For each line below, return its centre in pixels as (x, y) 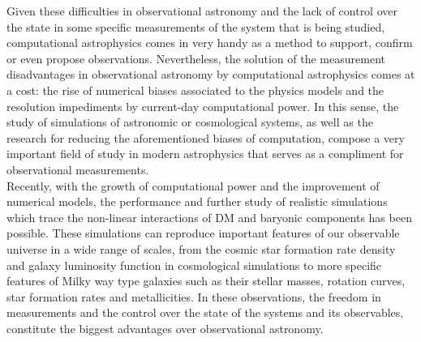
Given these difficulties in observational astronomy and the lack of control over (202, 11)
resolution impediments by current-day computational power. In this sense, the (203, 106)
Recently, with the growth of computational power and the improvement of (193, 185)
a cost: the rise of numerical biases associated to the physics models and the (195, 90)
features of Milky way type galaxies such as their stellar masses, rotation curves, (206, 281)
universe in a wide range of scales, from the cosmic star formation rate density (201, 248)
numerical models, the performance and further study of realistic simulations (197, 201)
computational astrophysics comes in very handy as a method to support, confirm (210, 43)
